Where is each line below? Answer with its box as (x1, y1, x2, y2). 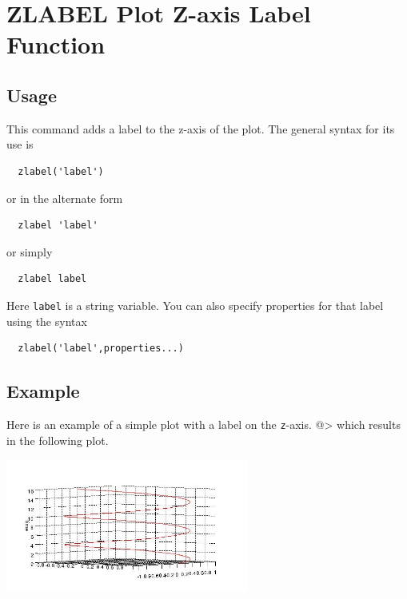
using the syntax (6, 312, 87, 329)
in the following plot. (6, 431, 109, 448)
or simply (6, 243, 53, 260)
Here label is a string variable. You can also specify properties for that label (6, 296, 384, 313)
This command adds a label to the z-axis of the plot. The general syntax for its (6, 120, 395, 137)
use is (6, 136, 34, 153)
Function (6, 28, 106, 61)
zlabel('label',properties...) (18, 343, 184, 355)
